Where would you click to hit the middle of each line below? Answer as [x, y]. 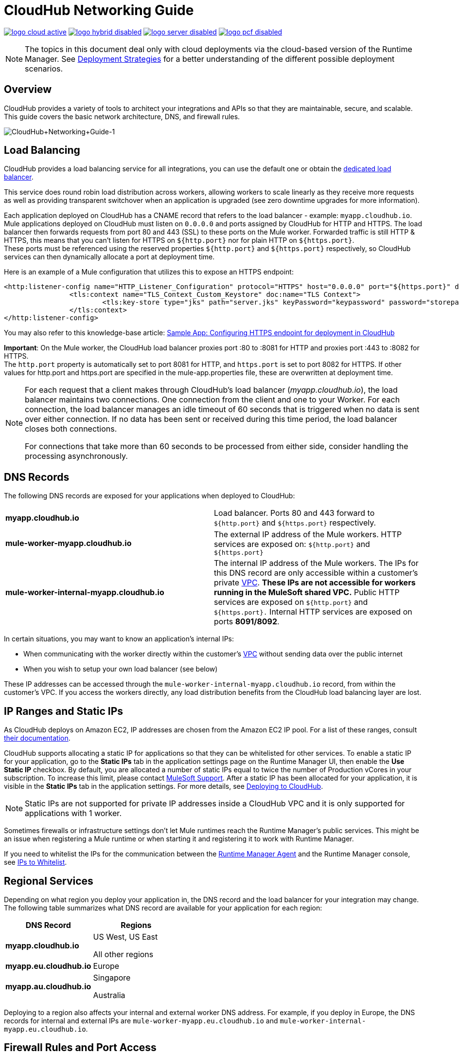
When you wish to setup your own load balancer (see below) [121, 669]
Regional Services [49, 881]
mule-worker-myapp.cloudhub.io [69, 543]
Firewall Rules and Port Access [80, 1048]
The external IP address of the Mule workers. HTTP [308, 535]
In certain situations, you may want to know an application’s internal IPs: [119, 639]
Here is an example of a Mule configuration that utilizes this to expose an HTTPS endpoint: [149, 272]
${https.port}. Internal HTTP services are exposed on [313, 612]
